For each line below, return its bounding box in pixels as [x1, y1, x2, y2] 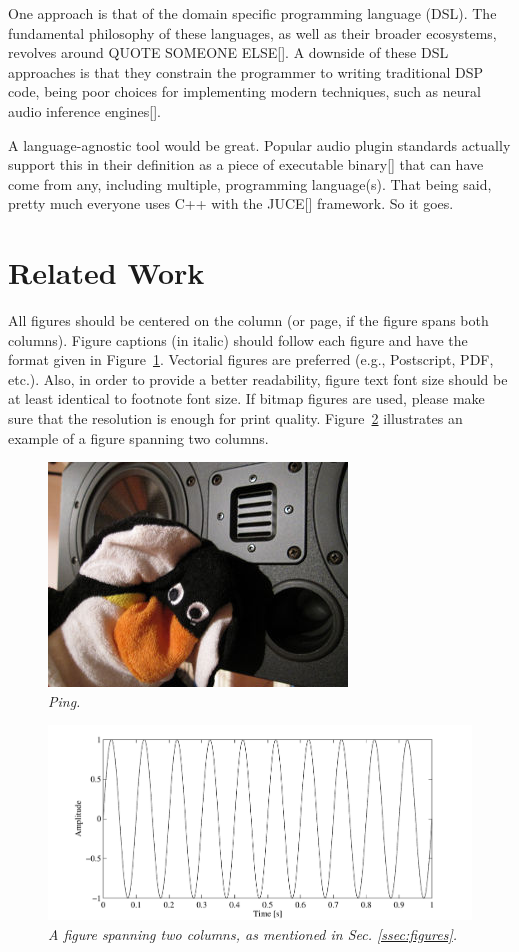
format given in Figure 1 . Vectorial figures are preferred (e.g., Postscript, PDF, [8, 349, 494, 370]
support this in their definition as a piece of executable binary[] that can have [8, 154, 484, 175]
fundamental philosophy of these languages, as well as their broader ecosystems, [8, 22, 497, 43]
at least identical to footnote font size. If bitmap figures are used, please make [8, 388, 485, 409]
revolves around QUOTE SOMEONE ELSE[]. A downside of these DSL [8, 42, 449, 63]
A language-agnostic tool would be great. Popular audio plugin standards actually [8, 134, 511, 155]
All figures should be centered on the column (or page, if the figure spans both [8, 310, 489, 331]
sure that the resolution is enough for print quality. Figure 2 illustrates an [8, 408, 463, 429]
